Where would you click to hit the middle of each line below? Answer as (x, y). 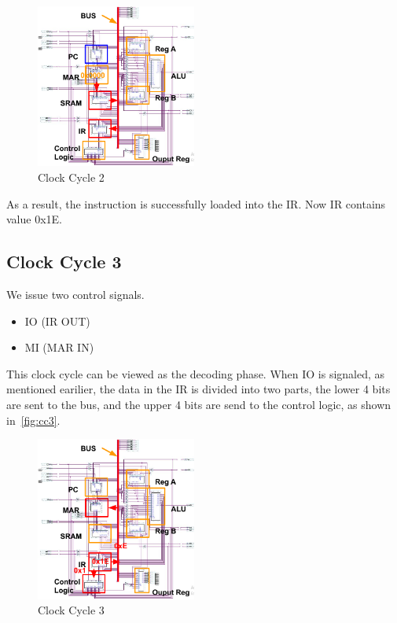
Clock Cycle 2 (71, 177)
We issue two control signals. (75, 294)
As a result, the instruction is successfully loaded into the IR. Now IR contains (196, 203)
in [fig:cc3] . (33, 420)
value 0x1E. (34, 219)
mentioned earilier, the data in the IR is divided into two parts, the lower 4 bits (198, 389)
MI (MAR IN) (59, 347)
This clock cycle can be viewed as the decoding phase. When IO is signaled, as (196, 373)
